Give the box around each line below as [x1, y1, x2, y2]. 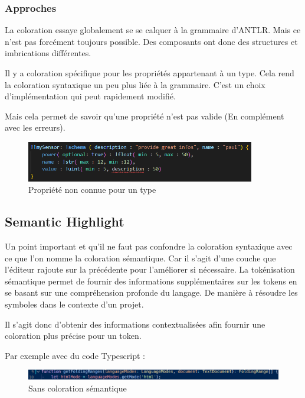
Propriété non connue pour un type [28, 183, 156, 196]
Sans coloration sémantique [28, 381, 127, 394]
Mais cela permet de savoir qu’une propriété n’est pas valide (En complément [5, 109, 284, 122]
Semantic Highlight [5, 212, 124, 231]
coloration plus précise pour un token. [5, 329, 142, 342]
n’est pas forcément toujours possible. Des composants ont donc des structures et [5, 35, 298, 47]
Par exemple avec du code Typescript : [5, 349, 145, 361]
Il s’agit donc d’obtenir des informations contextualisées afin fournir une [5, 318, 265, 330]
